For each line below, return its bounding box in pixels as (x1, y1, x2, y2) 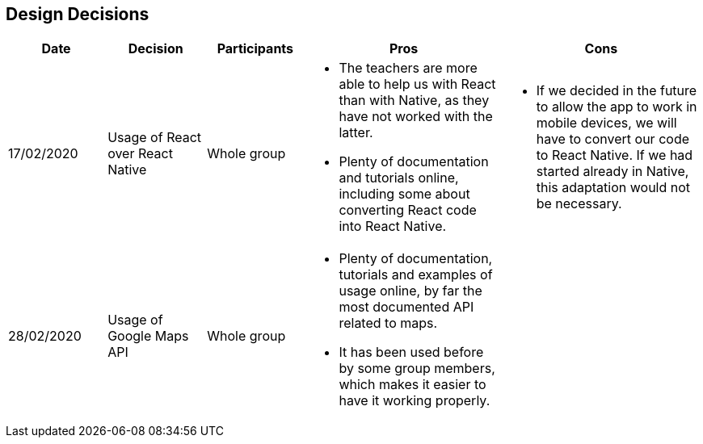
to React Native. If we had (536, 147, 693, 164)
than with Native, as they (339, 92, 490, 109)
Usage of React (107, 129, 202, 146)
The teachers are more (339, 60, 478, 77)
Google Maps (107, 328, 189, 345)
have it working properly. (339, 392, 490, 409)
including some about (339, 186, 470, 203)
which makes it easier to (339, 376, 486, 393)
